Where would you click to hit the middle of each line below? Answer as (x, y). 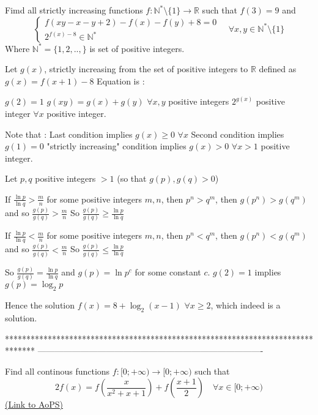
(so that (132, 178)
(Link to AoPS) (34, 404)
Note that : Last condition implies (69, 134)
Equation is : (121, 80)
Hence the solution (40, 305)
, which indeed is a (246, 305)
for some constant (168, 272)
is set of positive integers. (137, 48)
